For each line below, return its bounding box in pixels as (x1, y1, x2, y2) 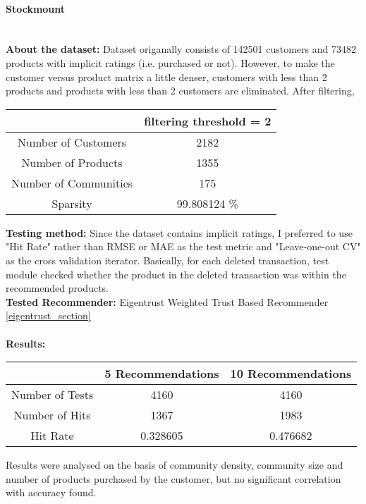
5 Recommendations (104, 365, 219, 382)
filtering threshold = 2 (144, 112, 272, 129)
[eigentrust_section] (6, 308, 91, 323)
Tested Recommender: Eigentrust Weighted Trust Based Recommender (6, 294, 329, 309)
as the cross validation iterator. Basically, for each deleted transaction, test (6, 252, 329, 267)
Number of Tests (11, 386, 94, 403)
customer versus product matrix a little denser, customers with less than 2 (6, 69, 327, 84)
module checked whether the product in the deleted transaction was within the (6, 266, 346, 281)
